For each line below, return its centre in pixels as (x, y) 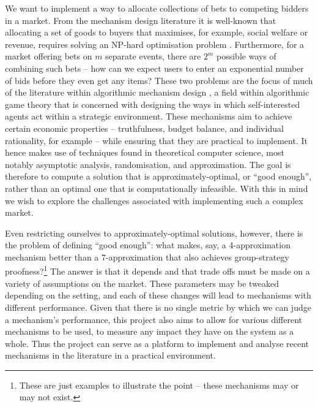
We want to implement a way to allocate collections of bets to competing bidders (157, 8)
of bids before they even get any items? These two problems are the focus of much (159, 80)
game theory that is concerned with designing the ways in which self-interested (153, 104)
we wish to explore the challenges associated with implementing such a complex (154, 200)
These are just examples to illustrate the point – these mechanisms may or (159, 385)
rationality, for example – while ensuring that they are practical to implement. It (156, 140)
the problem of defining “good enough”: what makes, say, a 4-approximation (148, 245)
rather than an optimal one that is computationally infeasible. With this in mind (157, 188)
